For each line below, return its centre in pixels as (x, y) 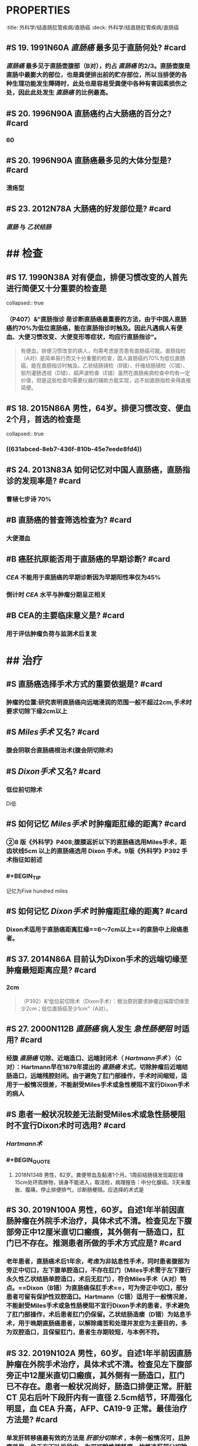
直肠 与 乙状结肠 (29, 227)
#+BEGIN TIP (24, 877)
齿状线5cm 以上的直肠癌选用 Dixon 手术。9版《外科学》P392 (93, 851)
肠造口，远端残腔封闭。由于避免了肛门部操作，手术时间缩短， (94, 1076)
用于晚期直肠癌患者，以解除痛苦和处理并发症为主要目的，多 (103, 1323)
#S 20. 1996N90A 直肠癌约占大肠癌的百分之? (89, 114)
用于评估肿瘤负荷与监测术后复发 (52, 634)
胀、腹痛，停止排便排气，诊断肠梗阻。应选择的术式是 (79, 1189)
